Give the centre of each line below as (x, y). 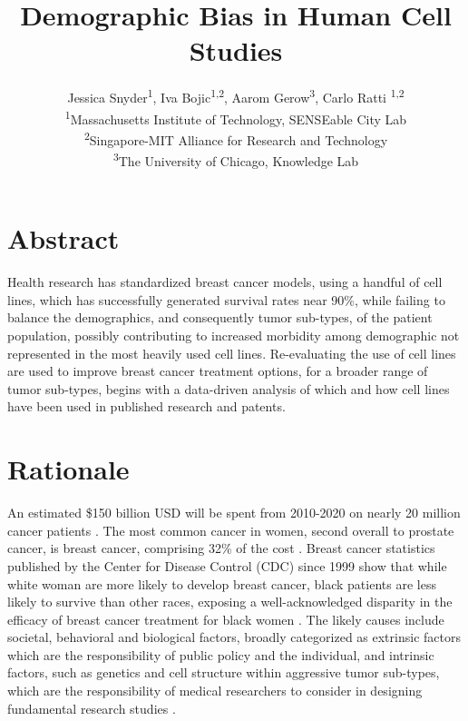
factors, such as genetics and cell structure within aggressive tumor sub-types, (224, 672)
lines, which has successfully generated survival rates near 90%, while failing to (226, 299)
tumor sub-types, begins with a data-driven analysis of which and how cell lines (229, 388)
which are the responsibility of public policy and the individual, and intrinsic (221, 654)
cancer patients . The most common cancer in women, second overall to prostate (231, 530)
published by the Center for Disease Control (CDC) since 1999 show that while (227, 565)
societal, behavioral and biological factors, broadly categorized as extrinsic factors (234, 637)
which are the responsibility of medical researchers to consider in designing (215, 691)
